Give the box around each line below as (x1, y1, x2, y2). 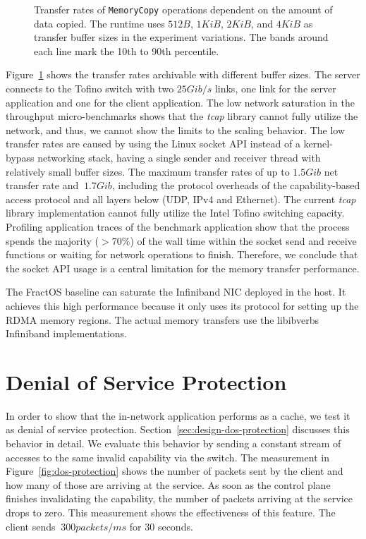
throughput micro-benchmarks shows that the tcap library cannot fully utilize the (6, 109, 358, 123)
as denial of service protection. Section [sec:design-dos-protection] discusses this (6, 422, 350, 437)
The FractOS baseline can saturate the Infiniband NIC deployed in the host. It (6, 284, 346, 299)
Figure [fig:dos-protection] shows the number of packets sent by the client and (6, 464, 343, 478)
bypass (6, 150, 35, 164)
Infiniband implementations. (6, 326, 128, 341)
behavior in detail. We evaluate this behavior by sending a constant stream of (6, 436, 341, 451)
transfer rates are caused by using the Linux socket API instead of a (6, 136, 300, 151)
